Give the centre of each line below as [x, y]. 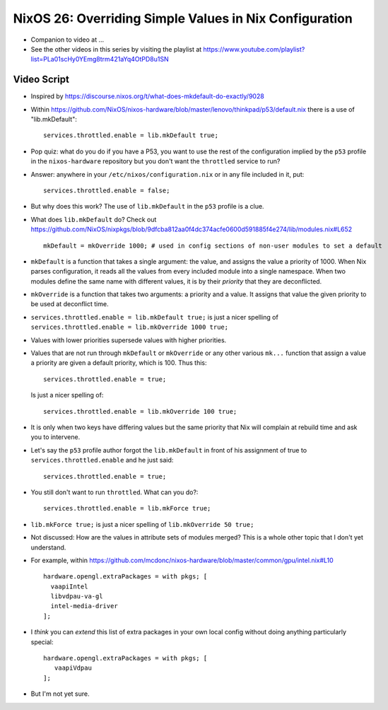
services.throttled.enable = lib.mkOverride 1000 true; [130, 327]
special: [42, 642]
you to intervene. [55, 437]
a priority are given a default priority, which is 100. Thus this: [119, 363]
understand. [48, 547]
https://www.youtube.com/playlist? [254, 49]
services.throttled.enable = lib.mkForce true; [127, 508]
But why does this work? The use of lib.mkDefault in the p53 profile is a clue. [147, 206]
